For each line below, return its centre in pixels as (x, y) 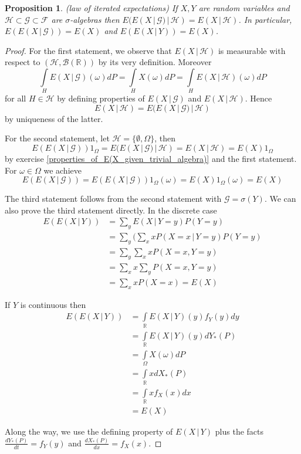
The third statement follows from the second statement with (113, 199)
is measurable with (252, 50)
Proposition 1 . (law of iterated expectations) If (91, 8)
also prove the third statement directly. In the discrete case (111, 210)
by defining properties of (101, 98)
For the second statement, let (57, 138)
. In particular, (265, 19)
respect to (23, 62)
